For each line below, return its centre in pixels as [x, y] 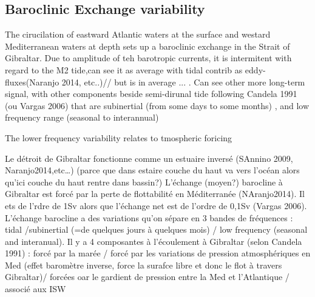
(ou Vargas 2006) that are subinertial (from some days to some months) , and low [157, 105]
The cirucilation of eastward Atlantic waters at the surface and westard [138, 34]
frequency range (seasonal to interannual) [82, 117]
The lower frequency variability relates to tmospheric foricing [119, 137]
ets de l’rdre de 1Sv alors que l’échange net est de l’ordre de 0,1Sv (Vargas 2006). [156, 205]
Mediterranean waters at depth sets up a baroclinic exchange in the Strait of [147, 46]
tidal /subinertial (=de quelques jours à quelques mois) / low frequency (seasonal [156, 229]
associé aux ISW [36, 289]
